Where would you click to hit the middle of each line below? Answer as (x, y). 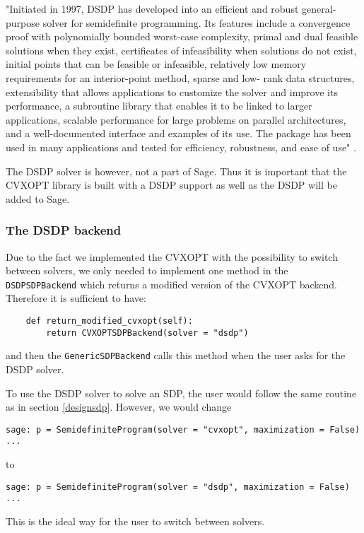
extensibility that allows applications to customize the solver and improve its (172, 92)
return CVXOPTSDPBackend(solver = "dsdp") (147, 333)
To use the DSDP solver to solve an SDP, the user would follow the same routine (181, 393)
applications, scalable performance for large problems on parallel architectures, (176, 119)
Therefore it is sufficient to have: (76, 298)
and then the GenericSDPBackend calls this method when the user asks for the (176, 355)
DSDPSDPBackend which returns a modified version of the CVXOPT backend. (171, 284)
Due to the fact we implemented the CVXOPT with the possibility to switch (172, 256)
